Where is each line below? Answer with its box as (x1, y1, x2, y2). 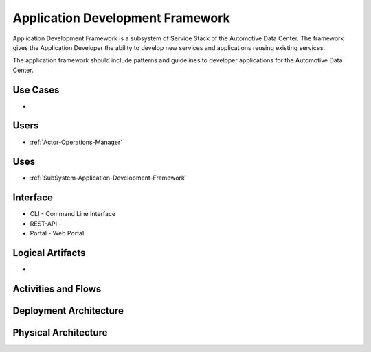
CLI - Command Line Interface (30, 210, 116, 218)
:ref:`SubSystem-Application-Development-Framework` (30, 174, 187, 182)
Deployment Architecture (12, 305, 124, 316)
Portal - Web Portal (30, 229, 85, 237)
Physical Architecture (12, 327, 108, 338)
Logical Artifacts (12, 247, 86, 259)
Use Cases (12, 84, 60, 95)
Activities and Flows (12, 283, 102, 294)
